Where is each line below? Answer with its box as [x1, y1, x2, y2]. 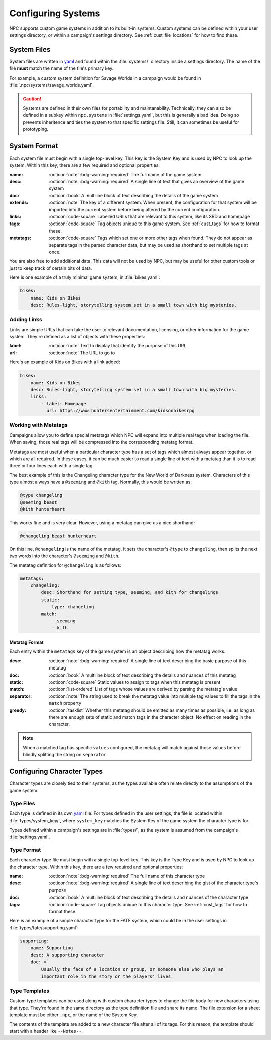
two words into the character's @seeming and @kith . [9, 553, 120, 559]
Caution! [23, 96, 42, 102]
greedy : [9, 707, 26, 713]
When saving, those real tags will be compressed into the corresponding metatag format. [9, 439, 194, 445]
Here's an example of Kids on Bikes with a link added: [9, 359, 120, 365]
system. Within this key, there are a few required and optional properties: [9, 162, 160, 168]
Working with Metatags [9, 422, 68, 429]
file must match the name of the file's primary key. [9, 65, 114, 71]
